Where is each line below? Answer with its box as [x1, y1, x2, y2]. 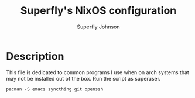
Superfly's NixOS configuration [20, 4, 177, 17]
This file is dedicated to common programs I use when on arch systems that [6, 68, 189, 76]
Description [6, 49, 64, 63]
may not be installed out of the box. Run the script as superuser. [6, 75, 161, 82]
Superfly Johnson [77, 23, 120, 30]
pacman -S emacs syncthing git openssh [6, 86, 104, 92]
